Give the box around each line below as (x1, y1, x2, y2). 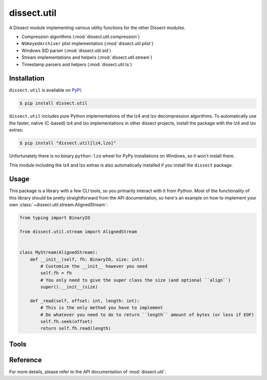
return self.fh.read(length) (40, 326, 111, 331)
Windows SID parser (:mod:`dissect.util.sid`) (21, 47, 111, 53)
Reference (9, 356, 42, 364)
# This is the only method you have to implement (40, 305, 163, 311)
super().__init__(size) (40, 284, 98, 290)
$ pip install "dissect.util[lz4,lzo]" (19, 140, 116, 146)
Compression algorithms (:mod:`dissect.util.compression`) (21, 34, 140, 40)
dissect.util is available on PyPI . (9, 87, 83, 93)
